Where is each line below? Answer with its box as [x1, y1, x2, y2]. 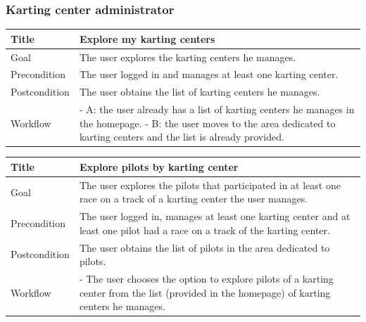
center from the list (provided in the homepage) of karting [79, 285, 331, 300]
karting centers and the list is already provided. [79, 129, 284, 144]
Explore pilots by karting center [79, 159, 239, 174]
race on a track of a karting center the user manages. [79, 191, 308, 206]
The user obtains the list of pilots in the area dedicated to [79, 240, 330, 255]
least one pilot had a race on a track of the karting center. [79, 222, 330, 237]
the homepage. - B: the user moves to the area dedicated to [79, 115, 336, 130]
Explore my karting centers [79, 31, 215, 46]
